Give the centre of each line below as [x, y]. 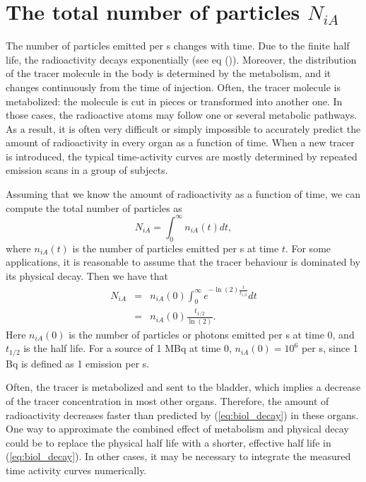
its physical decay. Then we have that [87, 275]
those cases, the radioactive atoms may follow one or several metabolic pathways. [182, 115]
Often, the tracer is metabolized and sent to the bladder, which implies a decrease [183, 387]
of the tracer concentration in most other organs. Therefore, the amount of [167, 400]
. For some [308, 248]
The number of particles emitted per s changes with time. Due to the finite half [178, 46]
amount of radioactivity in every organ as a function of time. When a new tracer [180, 142]
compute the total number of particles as [94, 207]
